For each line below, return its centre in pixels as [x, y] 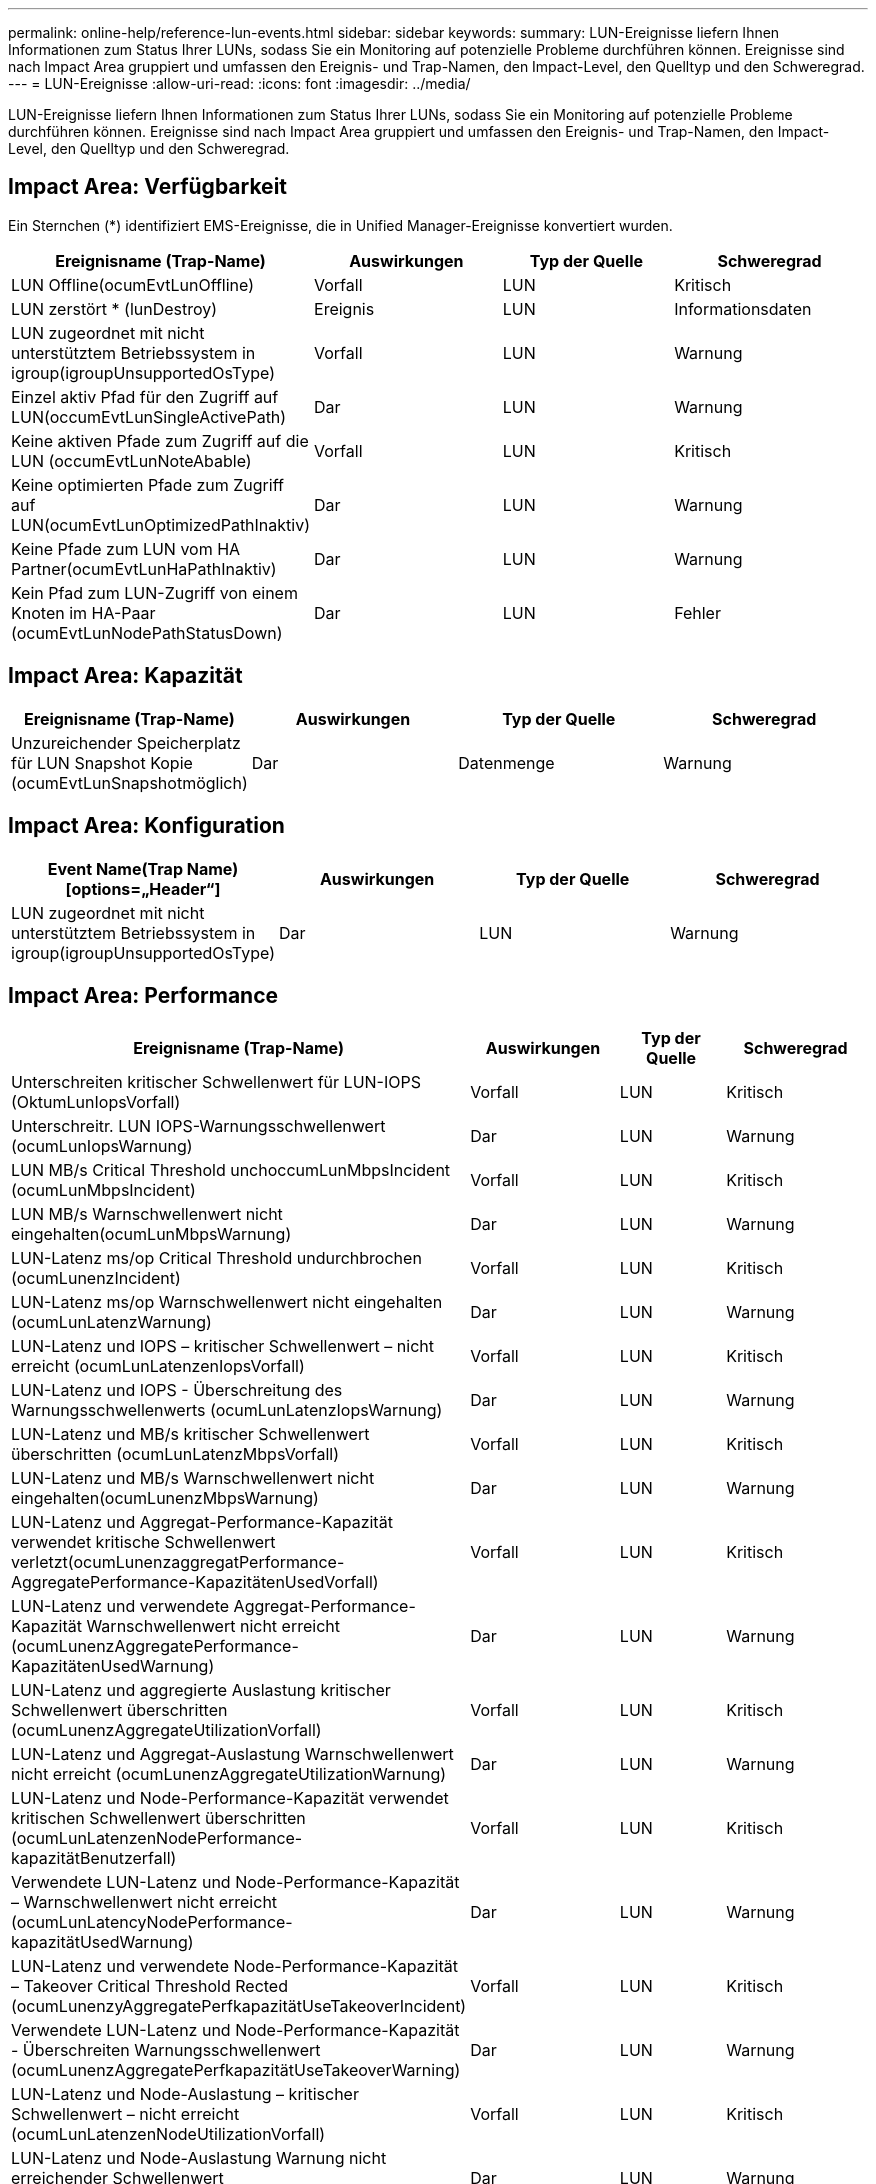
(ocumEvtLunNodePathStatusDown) [147, 632]
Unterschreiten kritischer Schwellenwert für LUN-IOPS [216, 1082]
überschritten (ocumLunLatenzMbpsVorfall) [175, 1454]
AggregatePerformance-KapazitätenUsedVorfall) [195, 1582]
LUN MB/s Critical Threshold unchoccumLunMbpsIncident [231, 1170]
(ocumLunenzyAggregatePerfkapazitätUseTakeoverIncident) [239, 2006]
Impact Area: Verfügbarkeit [148, 187]
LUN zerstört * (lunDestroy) [114, 308]
